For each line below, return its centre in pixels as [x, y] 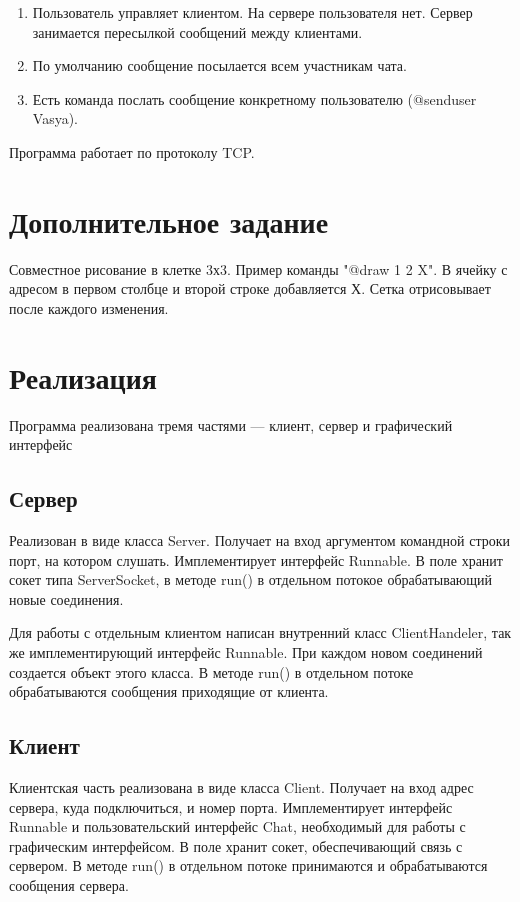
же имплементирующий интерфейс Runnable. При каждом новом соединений [246, 651]
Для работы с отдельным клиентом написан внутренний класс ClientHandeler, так [260, 632]
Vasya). [55, 118]
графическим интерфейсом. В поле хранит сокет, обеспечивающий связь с [236, 845]
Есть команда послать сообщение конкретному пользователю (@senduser [254, 98]
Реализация [83, 376]
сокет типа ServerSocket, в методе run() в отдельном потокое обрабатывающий [251, 579]
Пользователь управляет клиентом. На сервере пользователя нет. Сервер [252, 12]
